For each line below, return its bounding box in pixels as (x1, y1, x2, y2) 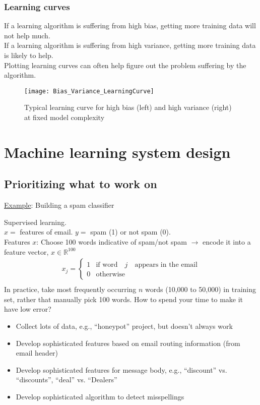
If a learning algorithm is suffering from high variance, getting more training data (4, 40, 256, 50)
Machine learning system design (4, 141, 231, 162)
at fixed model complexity (24, 112, 105, 123)
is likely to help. (4, 50, 53, 60)
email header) (16, 348, 58, 358)
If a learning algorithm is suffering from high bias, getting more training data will (4, 20, 256, 31)
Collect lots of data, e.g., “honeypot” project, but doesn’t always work (16, 321, 233, 331)
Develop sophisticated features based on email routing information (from (16, 337, 240, 348)
